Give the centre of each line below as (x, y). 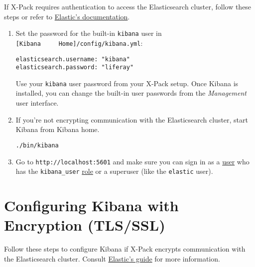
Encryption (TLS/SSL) (85, 225)
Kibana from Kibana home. (58, 129)
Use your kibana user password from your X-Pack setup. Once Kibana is (127, 83)
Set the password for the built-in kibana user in (89, 33)
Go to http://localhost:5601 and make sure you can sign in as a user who (132, 161)
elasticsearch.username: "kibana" (73, 59)
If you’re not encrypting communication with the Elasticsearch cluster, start (132, 119)
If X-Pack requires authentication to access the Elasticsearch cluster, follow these (128, 6)
